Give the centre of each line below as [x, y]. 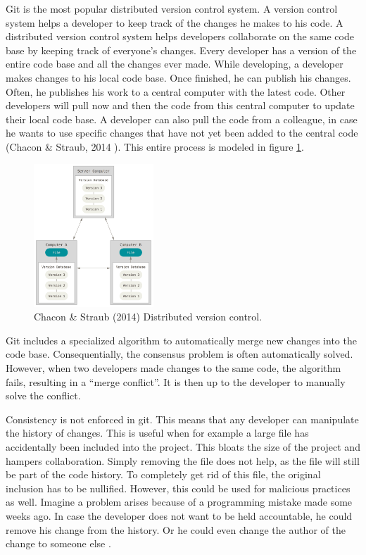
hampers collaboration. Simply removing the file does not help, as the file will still [183, 460]
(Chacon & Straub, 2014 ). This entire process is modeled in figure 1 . [155, 146]
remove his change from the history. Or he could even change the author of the [176, 529]
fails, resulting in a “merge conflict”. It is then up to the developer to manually [176, 381]
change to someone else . [58, 543]
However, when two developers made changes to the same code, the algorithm [173, 368]
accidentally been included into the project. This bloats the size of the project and [183, 446]
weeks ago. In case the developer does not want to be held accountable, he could [179, 515]
